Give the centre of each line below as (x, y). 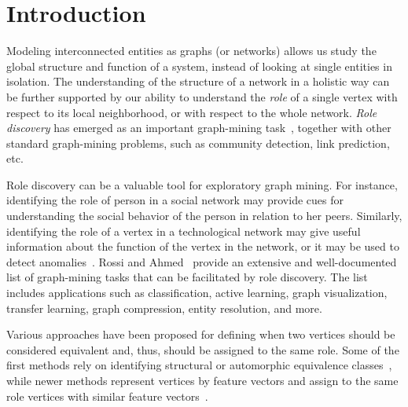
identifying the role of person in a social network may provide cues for (175, 200)
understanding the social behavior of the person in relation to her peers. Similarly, (204, 216)
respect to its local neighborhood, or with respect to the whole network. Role (192, 112)
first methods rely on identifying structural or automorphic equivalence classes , (199, 365)
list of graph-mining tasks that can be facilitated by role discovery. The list (187, 277)
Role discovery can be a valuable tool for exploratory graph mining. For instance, (202, 184)
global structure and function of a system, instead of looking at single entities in (199, 66)
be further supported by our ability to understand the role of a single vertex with (202, 96)
